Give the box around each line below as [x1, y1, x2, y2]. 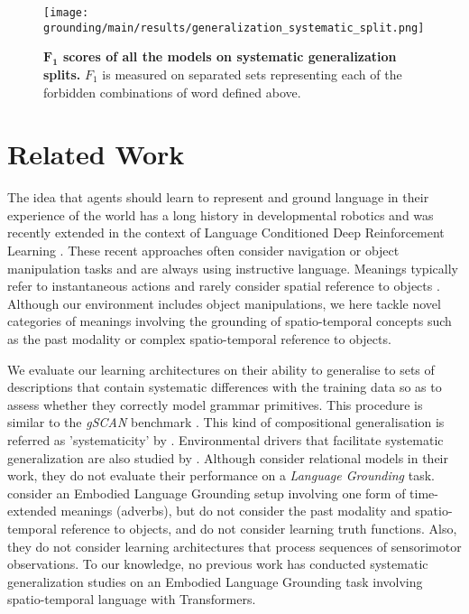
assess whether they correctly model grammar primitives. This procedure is [7, 395, 423, 414]
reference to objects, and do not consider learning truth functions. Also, [60, 518, 457, 537]
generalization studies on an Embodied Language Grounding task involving [7, 572, 423, 591]
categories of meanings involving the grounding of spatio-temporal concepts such [7, 312, 452, 330]
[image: [43, 6, 89, 19]
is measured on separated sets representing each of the [102, 64, 402, 83]
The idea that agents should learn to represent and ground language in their [7, 188, 429, 207]
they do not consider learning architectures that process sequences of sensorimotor [7, 536, 462, 555]
